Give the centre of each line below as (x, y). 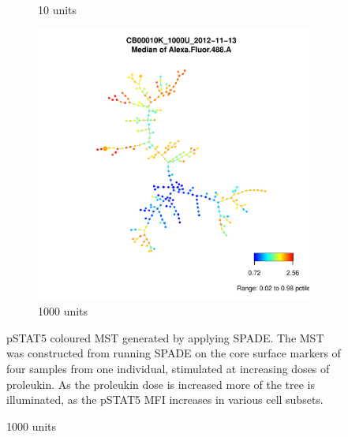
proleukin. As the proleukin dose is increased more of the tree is (161, 384)
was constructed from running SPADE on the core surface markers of (174, 353)
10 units (58, 9)
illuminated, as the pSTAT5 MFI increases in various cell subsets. (165, 400)
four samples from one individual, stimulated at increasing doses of (168, 368)
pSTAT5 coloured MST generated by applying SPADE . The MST (165, 337)
